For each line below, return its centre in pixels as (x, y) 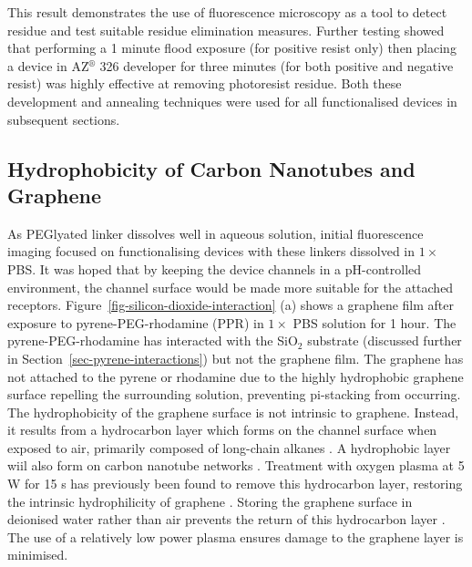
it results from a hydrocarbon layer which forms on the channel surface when (222, 430)
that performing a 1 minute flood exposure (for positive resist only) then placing (232, 48)
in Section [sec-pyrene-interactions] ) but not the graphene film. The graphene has (236, 358)
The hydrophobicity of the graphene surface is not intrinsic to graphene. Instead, (233, 412)
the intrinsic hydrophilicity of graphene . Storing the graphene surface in (210, 501)
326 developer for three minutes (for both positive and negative (277, 65)
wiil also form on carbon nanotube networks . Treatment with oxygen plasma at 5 (236, 465)
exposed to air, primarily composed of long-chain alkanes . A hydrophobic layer (229, 447)
